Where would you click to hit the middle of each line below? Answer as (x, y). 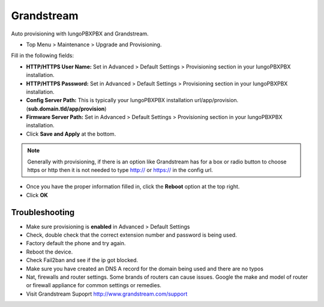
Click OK (37, 195)
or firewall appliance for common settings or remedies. (94, 285)
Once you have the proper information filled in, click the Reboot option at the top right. (133, 187)
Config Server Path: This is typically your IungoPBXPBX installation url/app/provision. (132, 100)
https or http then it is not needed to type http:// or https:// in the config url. (120, 170)
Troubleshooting (43, 212)
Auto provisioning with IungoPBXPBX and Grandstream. (80, 34)
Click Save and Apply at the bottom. (71, 134)
